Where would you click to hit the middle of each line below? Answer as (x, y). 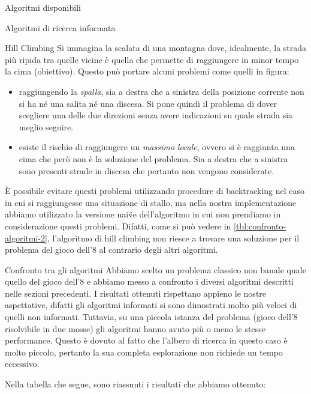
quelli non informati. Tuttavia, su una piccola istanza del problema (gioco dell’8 (151, 317)
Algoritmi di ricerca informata (60, 27)
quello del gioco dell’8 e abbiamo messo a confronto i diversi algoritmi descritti (149, 281)
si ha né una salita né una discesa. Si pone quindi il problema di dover (148, 103)
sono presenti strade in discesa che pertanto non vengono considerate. (147, 170)
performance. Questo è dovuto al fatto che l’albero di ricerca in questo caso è (146, 340)
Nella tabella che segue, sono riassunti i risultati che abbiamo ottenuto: (135, 384)
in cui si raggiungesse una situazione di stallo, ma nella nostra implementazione (151, 202)
